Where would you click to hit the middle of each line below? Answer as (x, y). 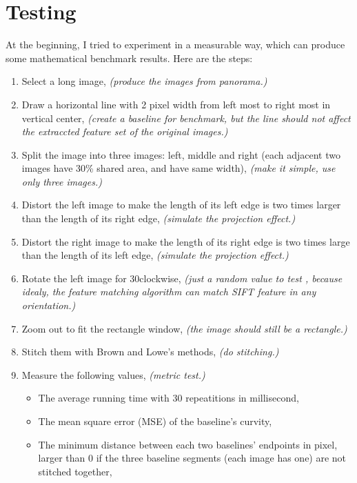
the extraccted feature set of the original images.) (125, 131)
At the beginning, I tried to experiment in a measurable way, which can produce (175, 45)
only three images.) (62, 181)
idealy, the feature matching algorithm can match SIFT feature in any (169, 292)
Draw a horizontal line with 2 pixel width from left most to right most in (176, 104)
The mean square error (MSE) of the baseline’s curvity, (155, 421)
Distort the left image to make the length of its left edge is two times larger (181, 205)
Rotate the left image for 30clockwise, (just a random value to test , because (182, 278)
